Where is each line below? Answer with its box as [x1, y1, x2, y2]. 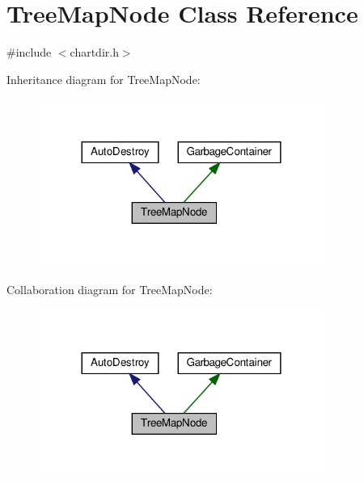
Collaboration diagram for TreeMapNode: [6, 280, 213, 297]
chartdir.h [70, 44, 119, 61]
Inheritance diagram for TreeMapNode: [6, 70, 201, 87]
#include [6, 44, 52, 61]
